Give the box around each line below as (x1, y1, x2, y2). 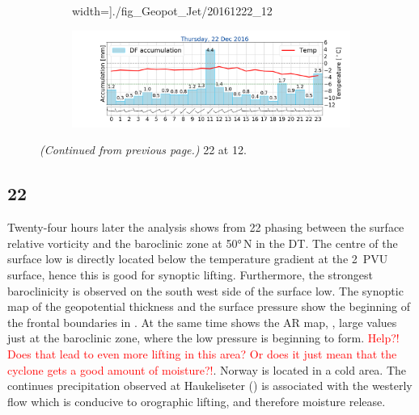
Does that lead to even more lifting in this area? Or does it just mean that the (7, 346, 397, 362)
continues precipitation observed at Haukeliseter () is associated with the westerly (7, 377, 413, 394)
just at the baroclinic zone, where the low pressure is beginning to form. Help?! (7, 329, 400, 346)
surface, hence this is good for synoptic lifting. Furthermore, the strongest (7, 266, 374, 283)
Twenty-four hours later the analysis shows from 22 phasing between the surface (7, 219, 404, 236)
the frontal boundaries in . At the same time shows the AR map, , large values (7, 313, 397, 330)
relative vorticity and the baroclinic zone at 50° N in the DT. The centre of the (7, 234, 398, 251)
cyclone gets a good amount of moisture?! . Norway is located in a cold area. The (7, 361, 407, 378)
